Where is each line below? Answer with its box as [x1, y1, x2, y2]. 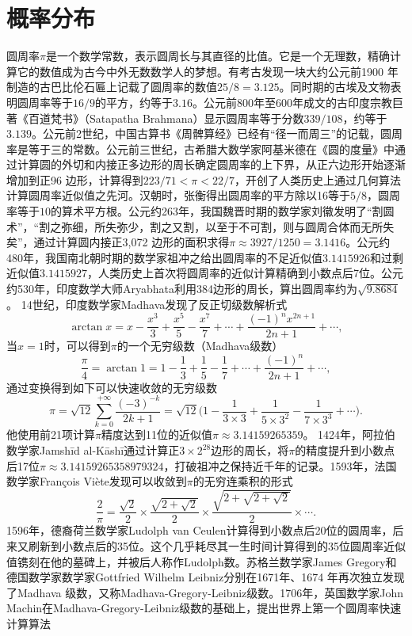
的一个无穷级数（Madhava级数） [116, 337, 284, 354]
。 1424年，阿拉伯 [303, 426, 396, 443]
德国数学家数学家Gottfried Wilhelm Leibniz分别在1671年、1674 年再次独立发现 [6, 569, 405, 585]
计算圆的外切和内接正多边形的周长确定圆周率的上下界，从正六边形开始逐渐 [17, 156, 406, 173]
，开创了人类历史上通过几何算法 [234, 171, 401, 188]
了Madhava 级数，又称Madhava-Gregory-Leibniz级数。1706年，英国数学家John [6, 584, 404, 600]
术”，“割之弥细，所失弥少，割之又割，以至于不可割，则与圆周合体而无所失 [6, 218, 395, 234]
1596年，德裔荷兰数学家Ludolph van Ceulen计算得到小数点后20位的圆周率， [6, 522, 393, 539]
